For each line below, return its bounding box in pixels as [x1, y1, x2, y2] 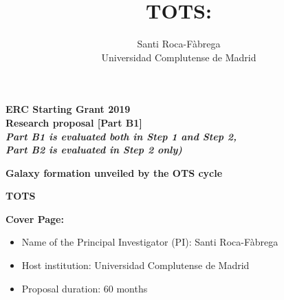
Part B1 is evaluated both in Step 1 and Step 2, [6, 129, 237, 143]
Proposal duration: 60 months [21, 281, 148, 295]
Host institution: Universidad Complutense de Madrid [21, 258, 250, 272]
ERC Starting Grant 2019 [6, 102, 131, 116]
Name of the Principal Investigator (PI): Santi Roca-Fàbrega [21, 235, 278, 249]
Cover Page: [6, 211, 64, 226]
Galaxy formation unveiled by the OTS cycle [6, 165, 223, 180]
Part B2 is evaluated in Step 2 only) [6, 142, 182, 157]
